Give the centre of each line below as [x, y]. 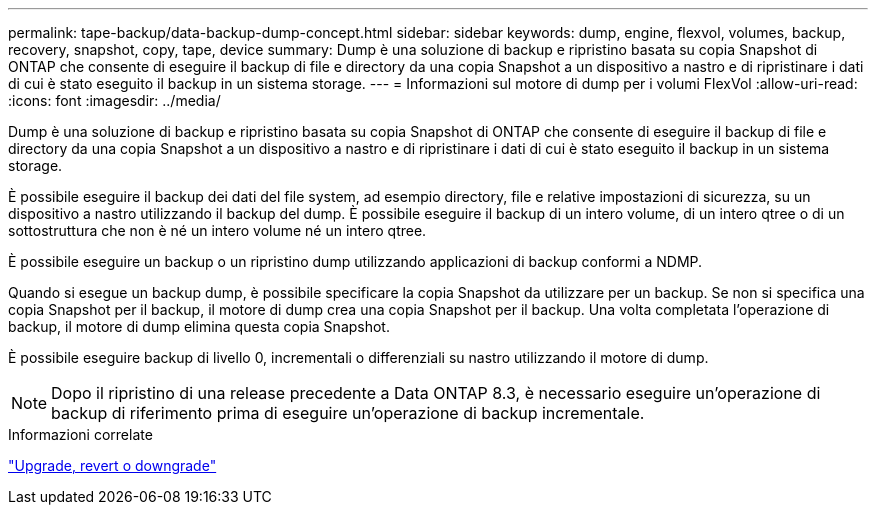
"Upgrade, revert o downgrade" [112, 465]
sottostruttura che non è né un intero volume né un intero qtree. [217, 230]
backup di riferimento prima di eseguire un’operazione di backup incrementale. [348, 413]
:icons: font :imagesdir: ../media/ [114, 100]
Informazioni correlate [80, 434]
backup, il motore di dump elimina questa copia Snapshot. [199, 326]
